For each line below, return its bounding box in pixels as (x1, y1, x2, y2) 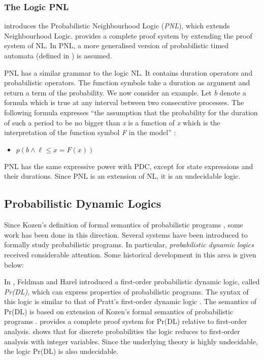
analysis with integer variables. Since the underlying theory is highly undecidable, (4, 336, 258, 346)
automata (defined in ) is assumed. (4, 50, 112, 60)
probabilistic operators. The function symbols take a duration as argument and (4, 77, 250, 88)
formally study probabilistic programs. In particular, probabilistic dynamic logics (4, 239, 254, 250)
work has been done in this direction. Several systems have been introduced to (4, 229, 248, 240)
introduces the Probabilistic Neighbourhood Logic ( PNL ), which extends (4, 20, 230, 31)
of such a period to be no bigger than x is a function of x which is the (4, 117, 220, 127)
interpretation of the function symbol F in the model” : (4, 127, 176, 138)
